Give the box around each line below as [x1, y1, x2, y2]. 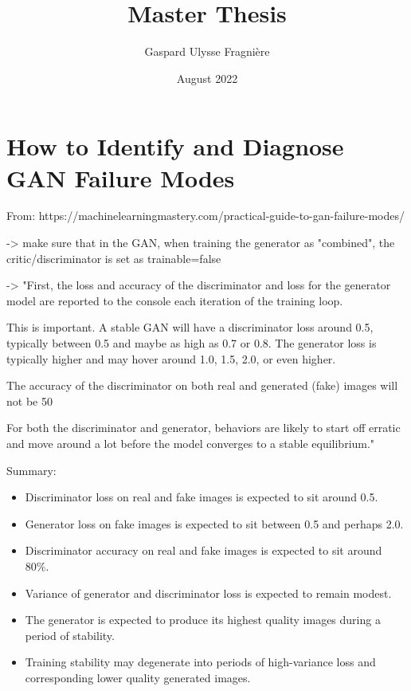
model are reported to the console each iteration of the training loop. [6, 292, 343, 308]
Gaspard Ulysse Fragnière [144, 43, 270, 60]
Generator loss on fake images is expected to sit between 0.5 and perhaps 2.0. [25, 515, 404, 532]
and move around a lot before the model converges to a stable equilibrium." [6, 434, 375, 451]
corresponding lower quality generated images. [25, 669, 251, 685]
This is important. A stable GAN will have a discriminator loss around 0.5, [6, 319, 374, 336]
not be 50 [6, 392, 53, 409]
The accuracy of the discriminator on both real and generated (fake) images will [6, 377, 398, 394]
